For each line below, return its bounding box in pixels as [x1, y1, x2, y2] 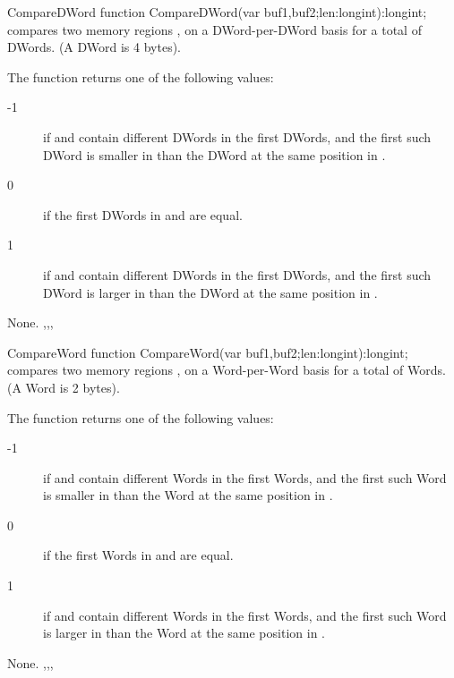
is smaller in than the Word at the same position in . [43, 486, 333, 504]
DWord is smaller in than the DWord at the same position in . [43, 145, 386, 164]
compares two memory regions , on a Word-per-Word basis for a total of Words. [7, 360, 446, 379]
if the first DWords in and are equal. [43, 205, 243, 224]
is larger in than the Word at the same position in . [43, 623, 325, 642]
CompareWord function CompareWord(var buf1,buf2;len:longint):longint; [7, 343, 408, 361]
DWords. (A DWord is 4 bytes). [7, 38, 181, 56]
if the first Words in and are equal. [43, 546, 234, 564]
